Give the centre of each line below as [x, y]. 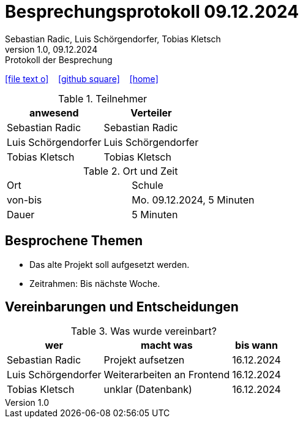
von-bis [24, 200]
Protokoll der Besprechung [59, 59]
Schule [148, 185]
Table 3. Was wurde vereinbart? [144, 331]
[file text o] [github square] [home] [82, 78]
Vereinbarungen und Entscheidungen [122, 307]
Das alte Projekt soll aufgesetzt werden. [110, 264]
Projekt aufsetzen [144, 360]
